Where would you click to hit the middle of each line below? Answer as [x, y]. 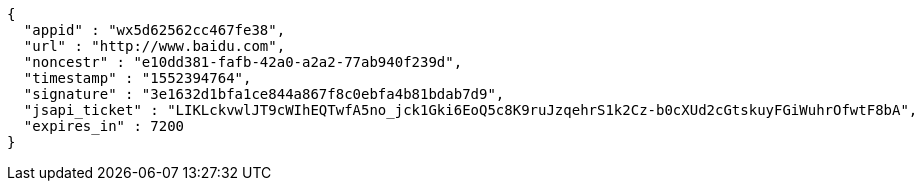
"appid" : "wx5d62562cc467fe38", [154, 30]
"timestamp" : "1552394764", [137, 78]
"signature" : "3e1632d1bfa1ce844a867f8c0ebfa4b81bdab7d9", [264, 94]
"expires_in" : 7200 [104, 126]
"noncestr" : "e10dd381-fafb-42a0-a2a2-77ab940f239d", [243, 62]
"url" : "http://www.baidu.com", [154, 46]
